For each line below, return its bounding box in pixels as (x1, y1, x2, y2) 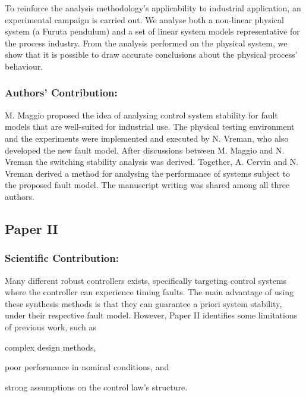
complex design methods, (5, 340, 96, 353)
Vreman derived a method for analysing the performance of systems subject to (5, 167, 291, 179)
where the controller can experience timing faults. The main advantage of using (5, 286, 294, 298)
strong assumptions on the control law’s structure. (5, 380, 188, 393)
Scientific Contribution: (5, 251, 119, 265)
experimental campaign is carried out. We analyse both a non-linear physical (5, 13, 284, 26)
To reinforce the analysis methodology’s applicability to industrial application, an (5, 2, 301, 14)
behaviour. (5, 60, 43, 72)
